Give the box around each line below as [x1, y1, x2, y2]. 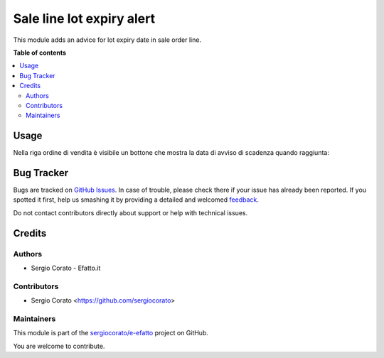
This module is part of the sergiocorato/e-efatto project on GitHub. [13, 329, 209, 337]
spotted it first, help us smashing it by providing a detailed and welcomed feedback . [13, 195, 260, 204]
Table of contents [13, 48, 67, 57]
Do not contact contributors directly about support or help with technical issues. [13, 208, 248, 217]
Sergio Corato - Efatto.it [31, 264, 101, 273]
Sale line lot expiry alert [13, 11, 156, 26]
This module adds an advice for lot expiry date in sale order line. [13, 36, 202, 44]
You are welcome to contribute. [13, 342, 105, 350]
